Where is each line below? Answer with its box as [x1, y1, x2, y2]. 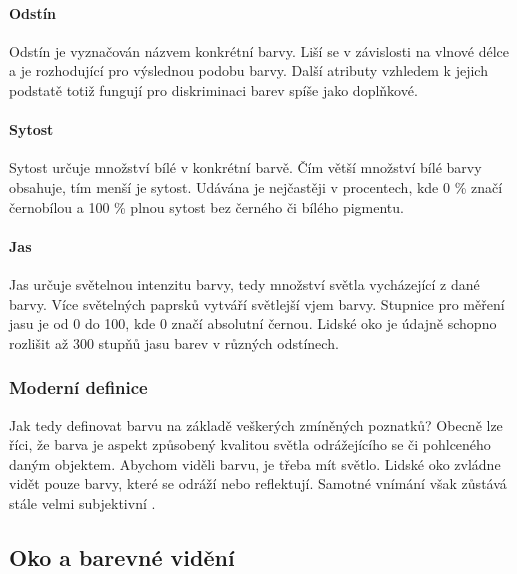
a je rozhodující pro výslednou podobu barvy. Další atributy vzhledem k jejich [9, 60, 488, 81]
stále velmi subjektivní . [9, 492, 156, 513]
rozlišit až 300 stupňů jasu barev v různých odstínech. [9, 332, 339, 353]
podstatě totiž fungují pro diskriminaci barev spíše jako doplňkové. [9, 79, 418, 100]
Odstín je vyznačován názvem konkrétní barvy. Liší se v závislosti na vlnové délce [9, 40, 509, 61]
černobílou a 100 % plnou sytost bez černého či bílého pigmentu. [9, 196, 404, 217]
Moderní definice [9, 375, 148, 400]
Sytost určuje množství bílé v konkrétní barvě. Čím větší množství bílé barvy [9, 157, 482, 178]
